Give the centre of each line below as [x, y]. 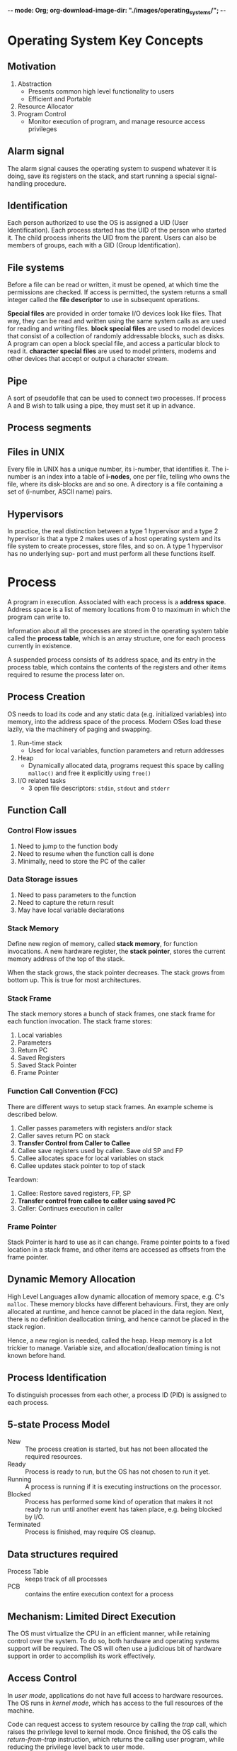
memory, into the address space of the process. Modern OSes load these [114, 721]
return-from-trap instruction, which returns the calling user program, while [116, 1739]
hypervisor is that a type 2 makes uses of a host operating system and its [114, 539]
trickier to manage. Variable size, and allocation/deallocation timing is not [114, 1347]
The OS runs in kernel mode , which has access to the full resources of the [115, 1703]
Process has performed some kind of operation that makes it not [119, 1502]
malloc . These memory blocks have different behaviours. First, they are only [118, 1303]
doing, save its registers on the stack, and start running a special [102, 176]
